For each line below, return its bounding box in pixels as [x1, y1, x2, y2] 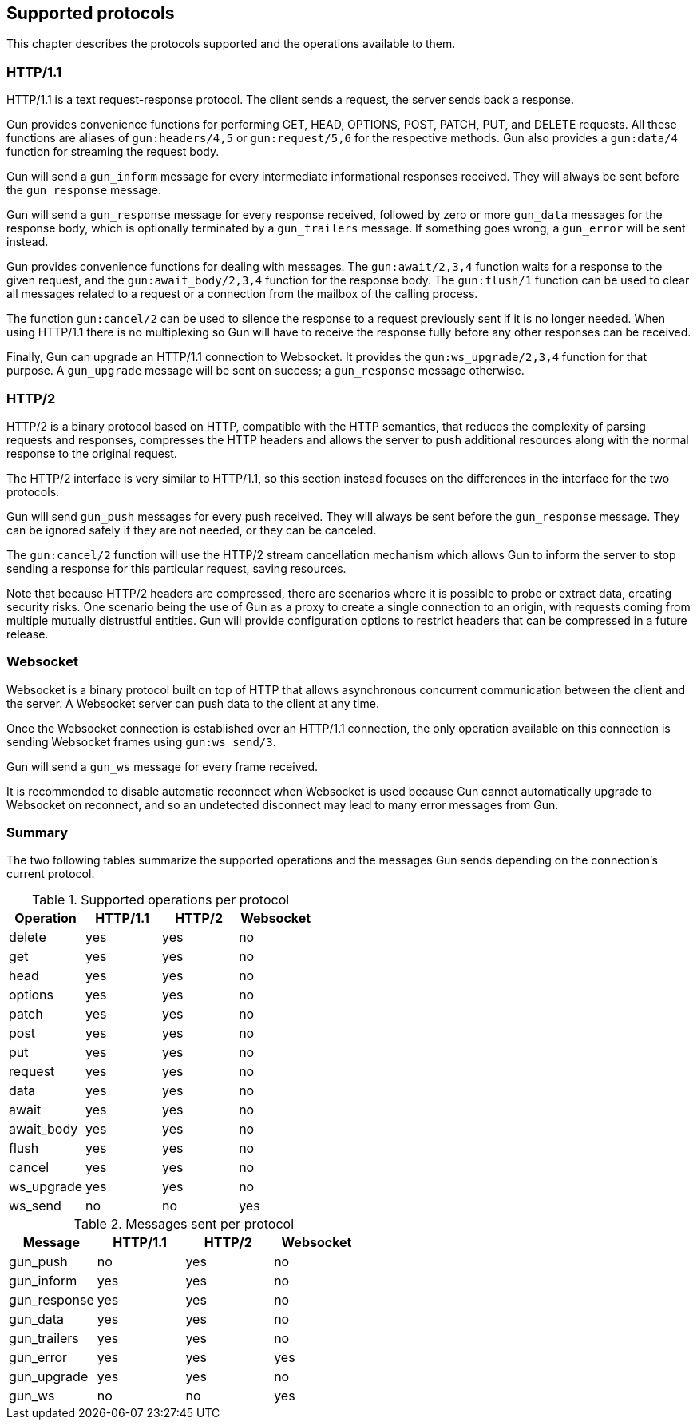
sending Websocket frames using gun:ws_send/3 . [6, 734, 276, 749]
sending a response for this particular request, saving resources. [6, 561, 347, 575]
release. [6, 626, 49, 641]
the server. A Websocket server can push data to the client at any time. [6, 696, 379, 710]
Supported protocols [6, 3, 175, 23]
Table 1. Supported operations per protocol [32, 892, 290, 908]
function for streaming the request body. [6, 145, 220, 159]
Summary [6, 824, 69, 841]
